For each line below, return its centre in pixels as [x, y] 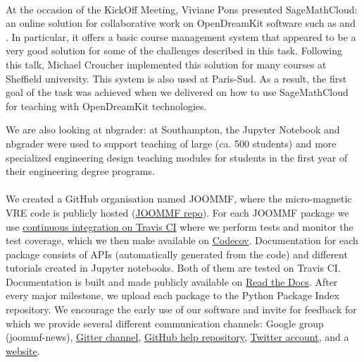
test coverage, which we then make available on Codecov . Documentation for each [182, 240]
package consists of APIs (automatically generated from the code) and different [177, 254]
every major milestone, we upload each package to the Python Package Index [172, 295]
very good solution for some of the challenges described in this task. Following [174, 50]
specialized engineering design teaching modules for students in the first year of [177, 157]
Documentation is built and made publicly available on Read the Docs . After [172, 281]
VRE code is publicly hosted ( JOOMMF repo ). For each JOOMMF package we [177, 212]
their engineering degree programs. [80, 171]
